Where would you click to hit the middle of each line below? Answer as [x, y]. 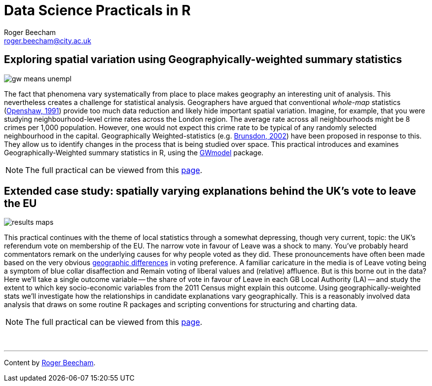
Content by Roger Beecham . [50, 363]
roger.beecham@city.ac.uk [48, 40]
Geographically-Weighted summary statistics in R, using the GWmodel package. [134, 152]
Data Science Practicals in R [97, 10]
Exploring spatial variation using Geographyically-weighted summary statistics [203, 60]
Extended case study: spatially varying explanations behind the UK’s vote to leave [210, 191]
